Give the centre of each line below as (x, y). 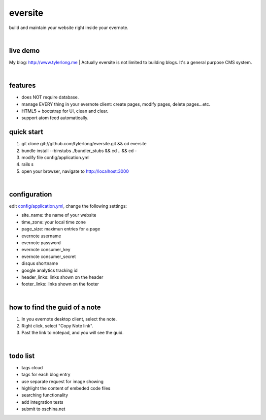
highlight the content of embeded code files (66, 388)
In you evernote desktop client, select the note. (69, 319)
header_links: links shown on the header (62, 277)
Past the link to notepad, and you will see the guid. (73, 333)
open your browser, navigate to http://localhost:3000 (75, 171)
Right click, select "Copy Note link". (57, 326)
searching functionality (45, 395)
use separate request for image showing (62, 381)
